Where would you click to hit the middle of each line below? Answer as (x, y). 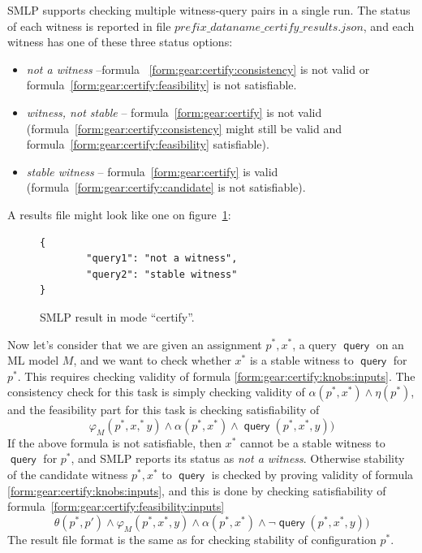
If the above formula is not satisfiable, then (114, 442)
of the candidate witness (68, 475)
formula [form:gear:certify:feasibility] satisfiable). (148, 144)
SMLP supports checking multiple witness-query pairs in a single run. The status (209, 10)
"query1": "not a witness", (162, 259)
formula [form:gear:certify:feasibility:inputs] (116, 506)
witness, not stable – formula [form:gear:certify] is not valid (174, 112)
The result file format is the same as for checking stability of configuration (192, 539)
